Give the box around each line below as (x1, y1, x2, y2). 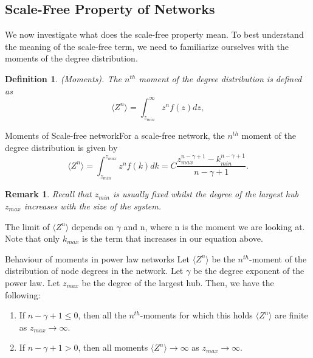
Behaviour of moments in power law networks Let (5, 252, 190, 265)
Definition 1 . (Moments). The (5, 72, 122, 85)
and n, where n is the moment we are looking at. (123, 220, 305, 233)
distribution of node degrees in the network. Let (5, 264, 184, 277)
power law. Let (5, 276, 60, 289)
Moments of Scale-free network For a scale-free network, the (5, 129, 225, 142)
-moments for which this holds (140, 309, 253, 321)
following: (5, 288, 41, 301)
